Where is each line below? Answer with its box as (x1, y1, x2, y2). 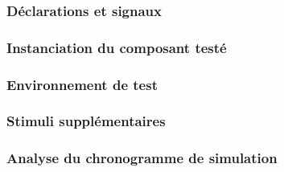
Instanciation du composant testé (6, 37, 227, 57)
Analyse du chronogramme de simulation (6, 148, 278, 168)
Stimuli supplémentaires (6, 111, 166, 131)
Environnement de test (6, 74, 158, 94)
